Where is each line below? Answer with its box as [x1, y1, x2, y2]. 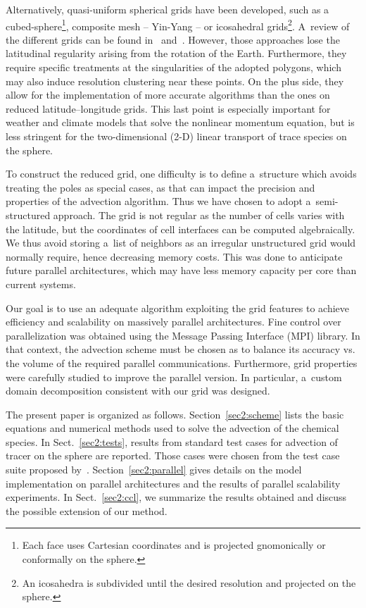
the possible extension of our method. [6, 503, 168, 518]
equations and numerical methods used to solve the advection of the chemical [6, 421, 339, 435]
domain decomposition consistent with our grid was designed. [6, 383, 270, 398]
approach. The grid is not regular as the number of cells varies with [53, 207, 345, 222]
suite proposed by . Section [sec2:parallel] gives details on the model [6, 462, 302, 477]
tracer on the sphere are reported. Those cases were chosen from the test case [6, 448, 340, 463]
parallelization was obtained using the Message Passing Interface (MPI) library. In [6, 328, 360, 342]
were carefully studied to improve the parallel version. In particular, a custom [6, 369, 342, 384]
